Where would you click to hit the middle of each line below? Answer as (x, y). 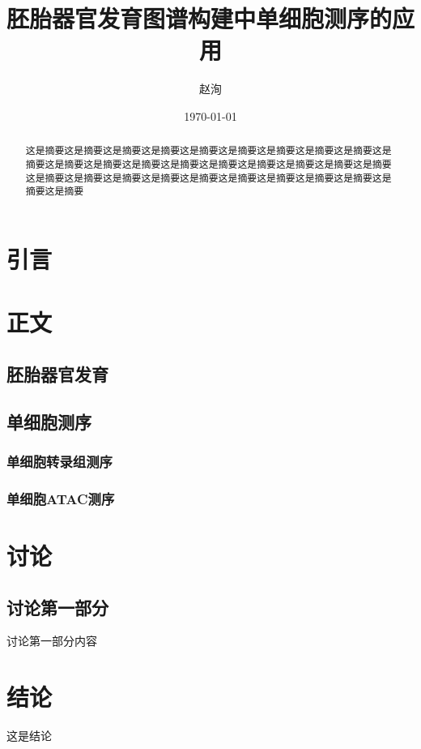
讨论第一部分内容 (52, 641)
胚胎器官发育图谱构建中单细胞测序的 (200, 18)
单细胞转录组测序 (60, 461)
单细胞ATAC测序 (61, 498)
